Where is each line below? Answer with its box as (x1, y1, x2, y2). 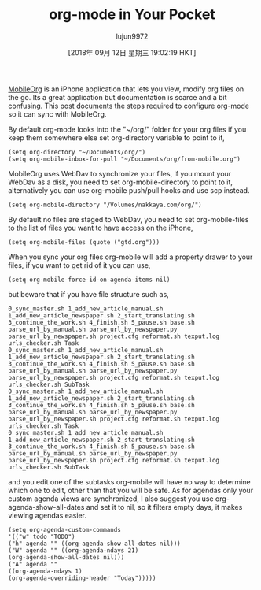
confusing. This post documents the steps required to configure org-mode (8, 101, 250, 110)
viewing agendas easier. (8, 510, 86, 520)
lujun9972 (116, 32, 149, 41)
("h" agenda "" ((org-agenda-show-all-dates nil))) (8, 540, 181, 547)
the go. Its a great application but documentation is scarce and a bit (8, 92, 227, 102)
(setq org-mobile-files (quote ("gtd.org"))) (8, 238, 160, 246)
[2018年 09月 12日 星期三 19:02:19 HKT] (68, 47, 197, 57)
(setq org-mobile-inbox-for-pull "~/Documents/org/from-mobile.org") (8, 155, 241, 163)
